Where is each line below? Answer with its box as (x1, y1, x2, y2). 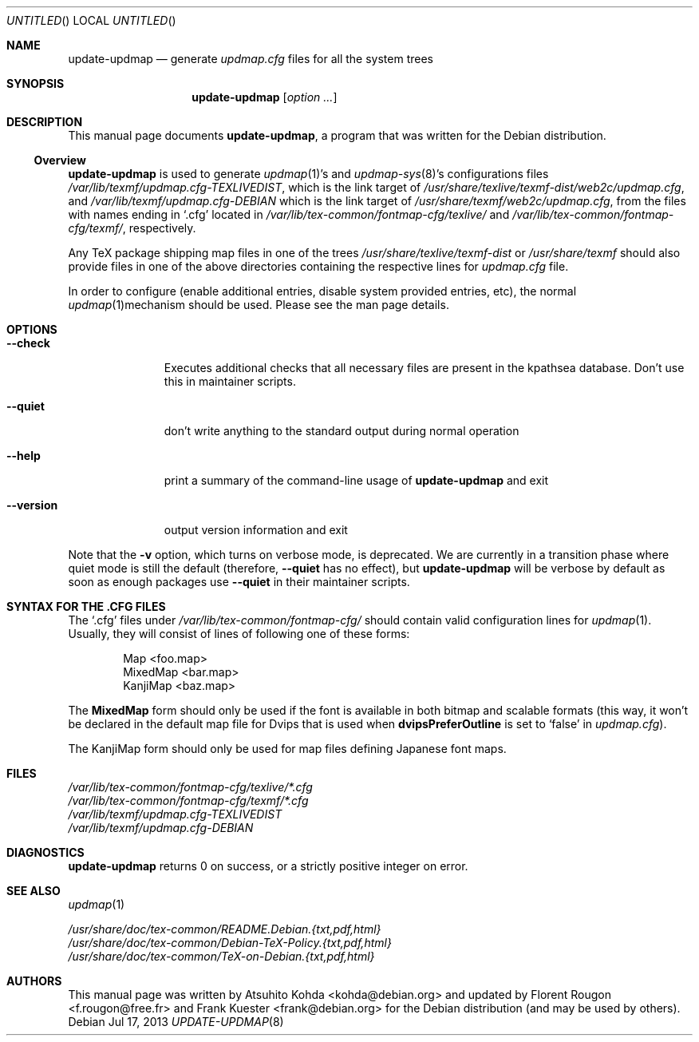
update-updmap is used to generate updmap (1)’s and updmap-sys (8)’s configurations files (68, 167, 549, 180)
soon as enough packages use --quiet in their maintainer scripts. (68, 575, 410, 588)
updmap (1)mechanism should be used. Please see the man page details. (68, 298, 449, 311)
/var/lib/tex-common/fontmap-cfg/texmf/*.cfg (68, 794, 309, 807)
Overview (34, 153, 86, 167)
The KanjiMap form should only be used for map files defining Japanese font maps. (68, 742, 507, 755)
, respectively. (122, 221, 196, 235)
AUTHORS (6, 974, 62, 988)
